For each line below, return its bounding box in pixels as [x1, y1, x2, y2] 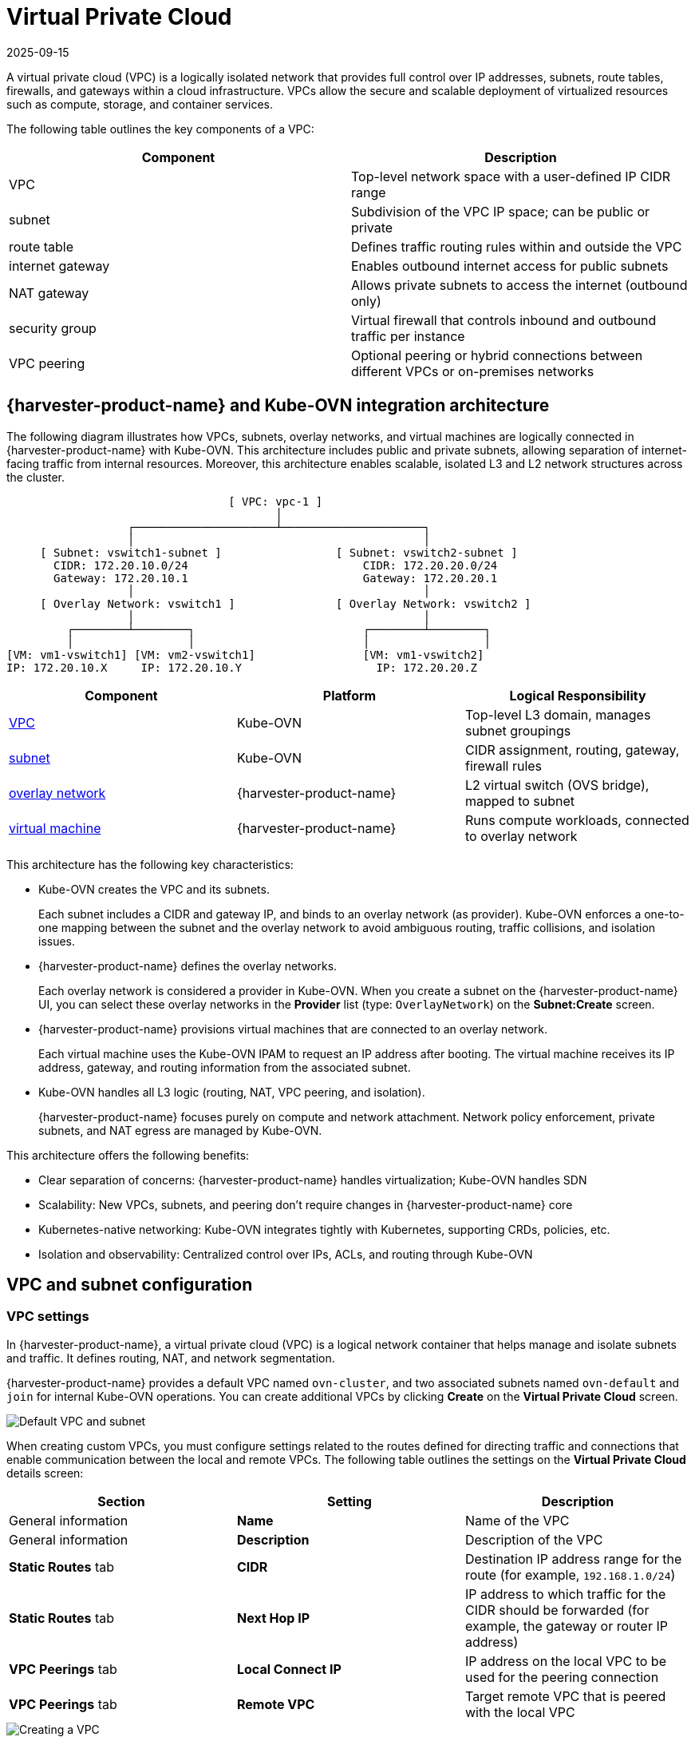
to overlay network [464, 827, 578, 844]
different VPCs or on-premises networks [351, 363, 594, 379]
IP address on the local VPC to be [464, 1652, 666, 1669]
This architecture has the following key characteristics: [6, 857, 294, 871]
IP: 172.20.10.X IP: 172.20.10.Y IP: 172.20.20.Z [6, 660, 478, 674]
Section [97, 1493, 145, 1509]
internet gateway [9, 257, 110, 274]
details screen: [6, 1465, 84, 1480]
